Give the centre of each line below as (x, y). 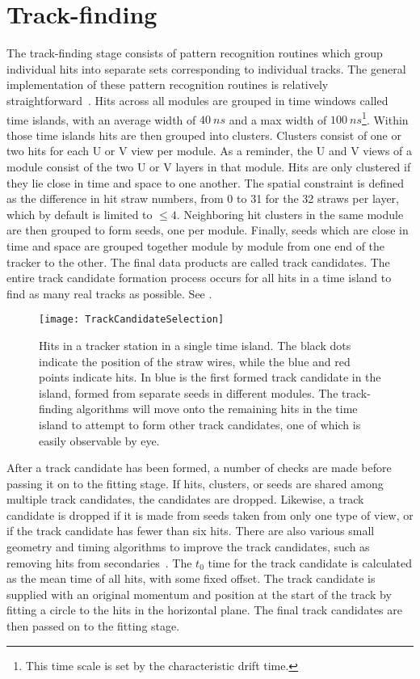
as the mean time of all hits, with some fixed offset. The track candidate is (191, 578)
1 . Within (385, 118)
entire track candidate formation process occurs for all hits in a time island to (199, 278)
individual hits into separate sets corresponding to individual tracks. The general (206, 68)
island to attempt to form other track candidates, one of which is (200, 424)
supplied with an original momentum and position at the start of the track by (199, 594)
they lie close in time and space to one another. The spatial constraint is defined (205, 182)
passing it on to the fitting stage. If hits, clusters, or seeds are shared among (195, 483)
